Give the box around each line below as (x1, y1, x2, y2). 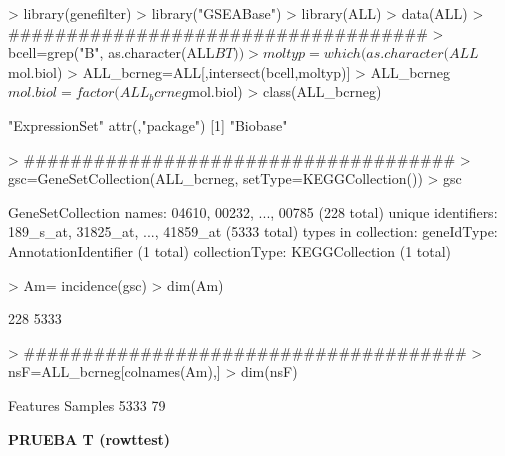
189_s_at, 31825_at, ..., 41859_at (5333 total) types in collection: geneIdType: (8, 221, 498, 242)
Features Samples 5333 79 (8, 394, 166, 415)
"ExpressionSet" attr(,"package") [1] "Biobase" (8, 114, 288, 135)
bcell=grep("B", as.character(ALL (8, 42, 215, 63)
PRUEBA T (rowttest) (8, 428, 171, 449)
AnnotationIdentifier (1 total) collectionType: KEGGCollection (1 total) (8, 240, 452, 261)
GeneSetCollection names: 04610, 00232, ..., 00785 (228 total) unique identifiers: (8, 201, 498, 222)
